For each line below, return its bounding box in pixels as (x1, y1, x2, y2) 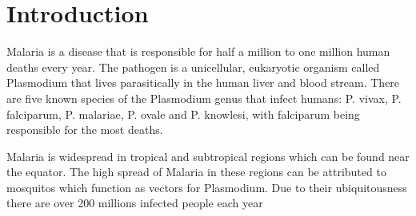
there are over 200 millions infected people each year (6, 194, 263, 211)
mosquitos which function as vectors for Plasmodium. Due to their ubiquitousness (6, 179, 407, 195)
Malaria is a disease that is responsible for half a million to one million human (6, 43, 390, 60)
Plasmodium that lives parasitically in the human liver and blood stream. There (6, 74, 400, 91)
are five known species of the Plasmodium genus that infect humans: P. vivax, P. (6, 89, 402, 106)
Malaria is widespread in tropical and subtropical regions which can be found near (6, 147, 410, 164)
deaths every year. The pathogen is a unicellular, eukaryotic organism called (6, 58, 380, 75)
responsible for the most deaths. (6, 121, 163, 138)
